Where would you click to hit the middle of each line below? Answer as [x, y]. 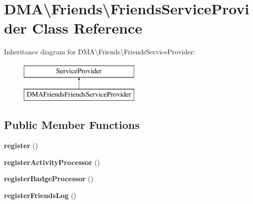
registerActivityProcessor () [52, 162]
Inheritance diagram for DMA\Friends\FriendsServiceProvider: [100, 52]
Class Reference [87, 28]
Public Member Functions [72, 125]
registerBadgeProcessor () [49, 179]
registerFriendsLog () [40, 195]
